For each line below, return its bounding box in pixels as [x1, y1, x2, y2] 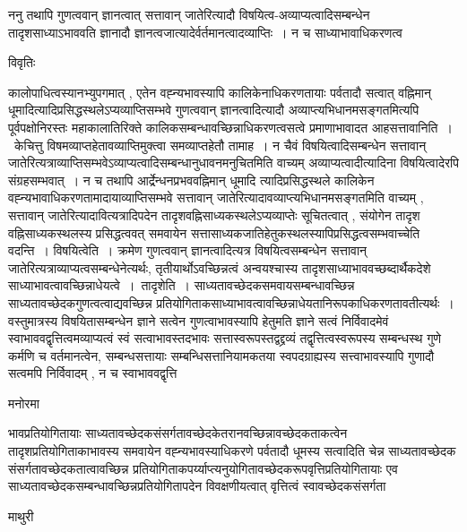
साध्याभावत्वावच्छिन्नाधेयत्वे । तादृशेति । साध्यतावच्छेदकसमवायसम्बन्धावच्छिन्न [8, 276, 355, 295]
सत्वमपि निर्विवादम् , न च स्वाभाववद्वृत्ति [8, 364, 177, 382]
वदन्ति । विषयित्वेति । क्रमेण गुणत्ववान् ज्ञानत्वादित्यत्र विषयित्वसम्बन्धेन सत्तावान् [8, 241, 368, 260]
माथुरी [8, 506, 34, 525]
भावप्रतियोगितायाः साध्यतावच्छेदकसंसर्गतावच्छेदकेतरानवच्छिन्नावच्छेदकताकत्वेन [8, 424, 348, 442]
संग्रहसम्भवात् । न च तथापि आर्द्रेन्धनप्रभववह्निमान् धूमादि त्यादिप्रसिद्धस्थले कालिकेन [8, 170, 375, 189]
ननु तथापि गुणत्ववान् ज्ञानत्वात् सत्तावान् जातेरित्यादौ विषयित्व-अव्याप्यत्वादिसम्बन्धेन [8, 5, 370, 23]
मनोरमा [8, 393, 39, 412]
